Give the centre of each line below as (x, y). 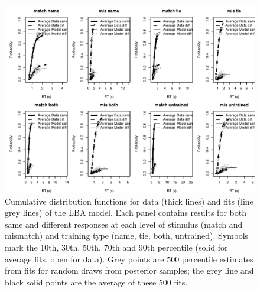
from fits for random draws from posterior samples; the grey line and (129, 270)
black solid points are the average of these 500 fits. (96, 282)
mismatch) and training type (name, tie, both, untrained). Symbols (127, 236)
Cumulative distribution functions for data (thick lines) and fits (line (129, 201)
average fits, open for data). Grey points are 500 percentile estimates (129, 259)
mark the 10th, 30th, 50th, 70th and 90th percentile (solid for (116, 247)
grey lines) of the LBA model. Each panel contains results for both (126, 212)
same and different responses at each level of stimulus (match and (124, 224)
